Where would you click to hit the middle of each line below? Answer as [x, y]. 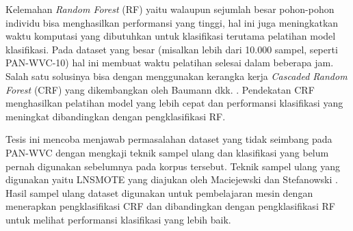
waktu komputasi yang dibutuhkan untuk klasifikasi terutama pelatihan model [171, 36]
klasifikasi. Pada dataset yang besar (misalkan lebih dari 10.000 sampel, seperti [172, 49]
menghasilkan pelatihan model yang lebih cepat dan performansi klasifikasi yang [174, 103]
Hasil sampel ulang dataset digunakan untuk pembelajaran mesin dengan [159, 192]
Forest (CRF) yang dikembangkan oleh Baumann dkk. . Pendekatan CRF [160, 89]
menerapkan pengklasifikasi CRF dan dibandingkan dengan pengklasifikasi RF [170, 206]
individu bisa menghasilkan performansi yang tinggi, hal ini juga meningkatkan [172, 22]
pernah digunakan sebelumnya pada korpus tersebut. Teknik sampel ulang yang [173, 166]
